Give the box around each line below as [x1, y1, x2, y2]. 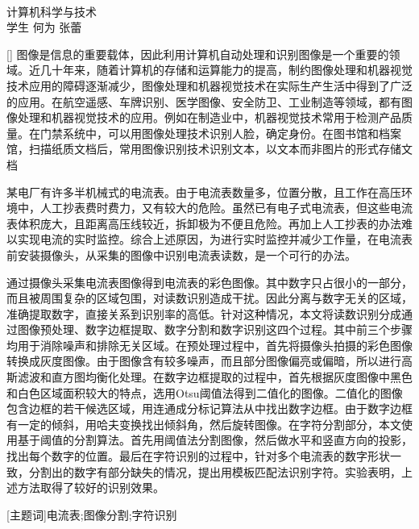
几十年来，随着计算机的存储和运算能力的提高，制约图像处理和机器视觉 [39, 61, 413, 78]
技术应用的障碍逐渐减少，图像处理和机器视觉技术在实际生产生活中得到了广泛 [6, 77, 413, 94]
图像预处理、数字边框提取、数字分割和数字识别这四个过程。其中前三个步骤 [17, 321, 413, 338]
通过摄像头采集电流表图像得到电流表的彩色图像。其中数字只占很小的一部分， [6, 273, 413, 290]
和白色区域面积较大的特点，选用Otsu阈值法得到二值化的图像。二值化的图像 [6, 384, 403, 401]
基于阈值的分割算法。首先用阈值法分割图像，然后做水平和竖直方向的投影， [17, 431, 413, 448]
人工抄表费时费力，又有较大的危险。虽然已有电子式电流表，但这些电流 [39, 199, 413, 216]
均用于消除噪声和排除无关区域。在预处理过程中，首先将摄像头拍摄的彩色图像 [6, 336, 413, 353]
